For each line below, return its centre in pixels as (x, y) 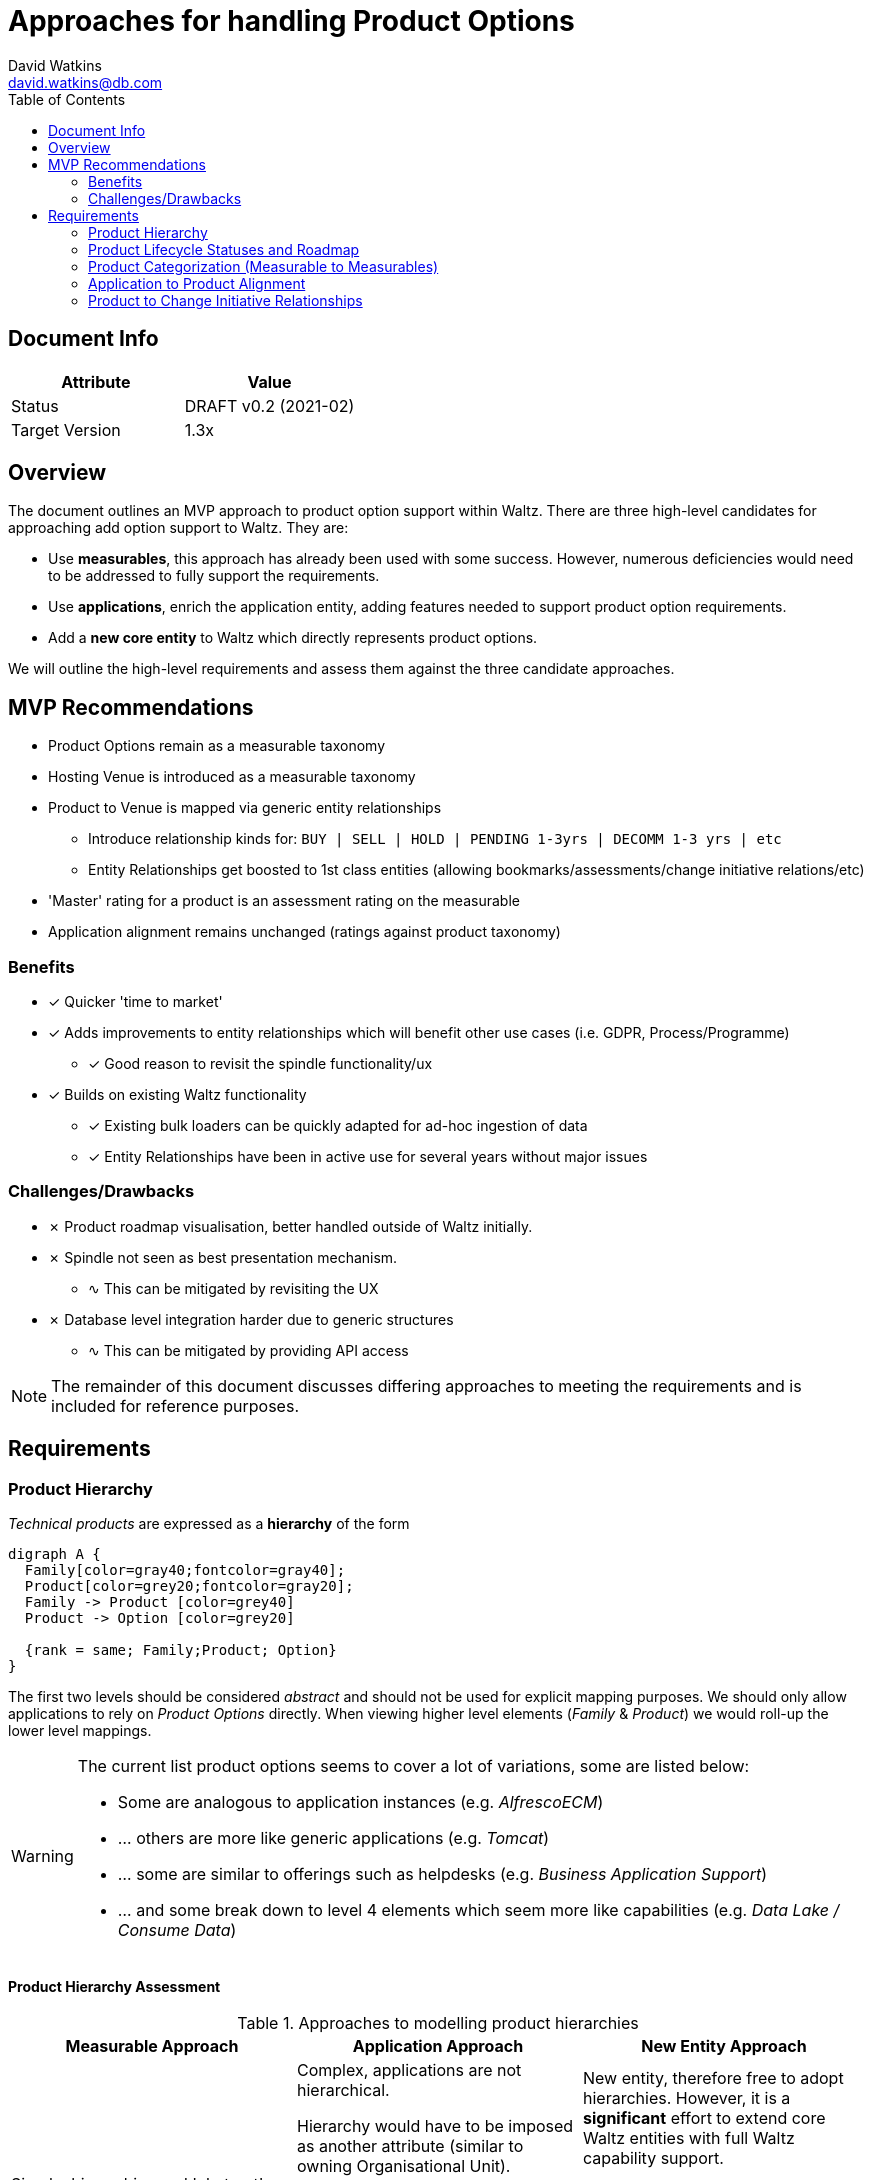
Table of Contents (67, 99)
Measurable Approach (152, 2046)
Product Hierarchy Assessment (114, 1986)
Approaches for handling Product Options (291, 21)
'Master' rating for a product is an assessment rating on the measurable (284, 901)
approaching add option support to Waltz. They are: (178, 528)
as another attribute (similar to (410, 2146)
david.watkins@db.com (85, 82)
